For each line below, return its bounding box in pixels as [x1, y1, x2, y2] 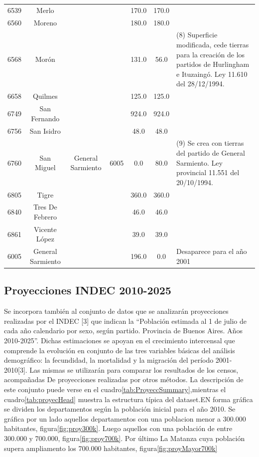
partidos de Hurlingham [176, 59, 250, 69]
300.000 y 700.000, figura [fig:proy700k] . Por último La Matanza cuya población [4, 433, 245, 443]
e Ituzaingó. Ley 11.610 [176, 68, 248, 79]
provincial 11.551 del [176, 167, 240, 178]
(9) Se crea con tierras [176, 138, 244, 148]
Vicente [33, 224, 57, 234]
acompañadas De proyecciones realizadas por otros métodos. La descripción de [4, 374, 244, 385]
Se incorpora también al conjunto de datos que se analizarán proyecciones [4, 306, 229, 316]
